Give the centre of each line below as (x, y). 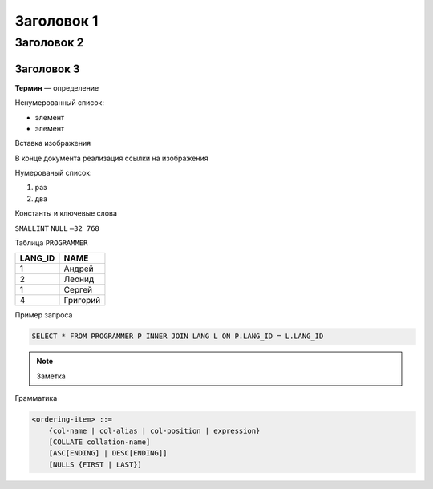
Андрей (79, 269)
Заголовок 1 (57, 21)
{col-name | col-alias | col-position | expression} (154, 430)
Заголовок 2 (49, 42)
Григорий (82, 301)
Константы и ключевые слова (66, 213)
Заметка (51, 376)
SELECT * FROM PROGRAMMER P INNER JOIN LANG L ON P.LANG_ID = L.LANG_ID (178, 336)
